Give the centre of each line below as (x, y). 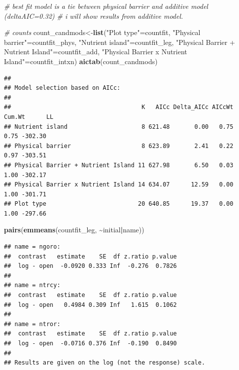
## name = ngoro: (32, 247)
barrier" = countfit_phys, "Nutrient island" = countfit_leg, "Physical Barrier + (119, 42)
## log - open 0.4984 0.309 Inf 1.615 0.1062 (90, 305)
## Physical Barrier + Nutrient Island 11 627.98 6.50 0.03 (119, 165)
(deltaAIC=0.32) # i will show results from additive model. (94, 16)
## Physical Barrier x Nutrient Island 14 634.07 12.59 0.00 (119, 185)
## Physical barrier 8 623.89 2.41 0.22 (119, 146)
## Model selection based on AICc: (62, 88)
